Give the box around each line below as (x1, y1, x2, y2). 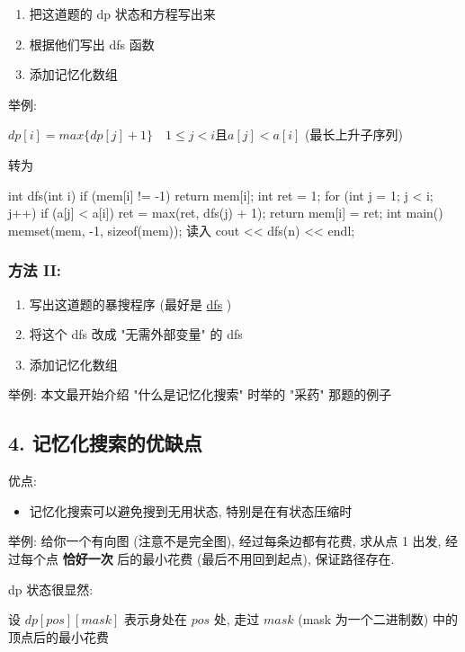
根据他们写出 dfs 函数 (29, 34, 155, 53)
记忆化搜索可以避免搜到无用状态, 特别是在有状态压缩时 (29, 501, 353, 520)
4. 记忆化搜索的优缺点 (8, 429, 202, 457)
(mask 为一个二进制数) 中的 (298, 610, 458, 629)
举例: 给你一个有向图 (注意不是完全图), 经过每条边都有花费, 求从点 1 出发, (8, 531, 442, 550)
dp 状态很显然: (8, 579, 94, 598)
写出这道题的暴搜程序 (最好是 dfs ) (29, 294, 232, 313)
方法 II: (8, 259, 61, 281)
